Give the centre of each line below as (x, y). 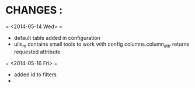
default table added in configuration (57, 38)
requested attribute (37, 52)
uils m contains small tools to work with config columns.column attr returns (102, 45)
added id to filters (35, 75)
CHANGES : (34, 10)
